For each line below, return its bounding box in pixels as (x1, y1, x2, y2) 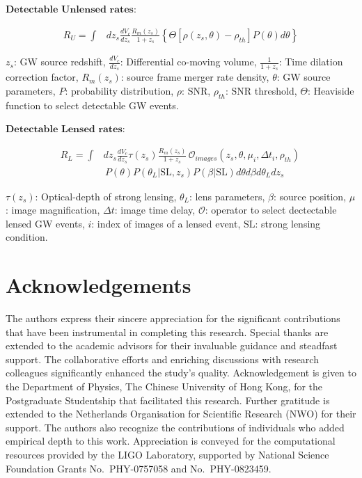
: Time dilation (278, 54, 343, 69)
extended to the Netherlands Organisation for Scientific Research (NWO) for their (6, 406, 356, 421)
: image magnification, (6, 202, 100, 217)
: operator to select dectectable (205, 202, 337, 217)
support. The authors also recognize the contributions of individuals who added (6, 420, 345, 434)
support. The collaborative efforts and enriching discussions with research (6, 351, 319, 366)
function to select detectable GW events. (6, 97, 179, 112)
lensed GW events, (6, 216, 85, 230)
